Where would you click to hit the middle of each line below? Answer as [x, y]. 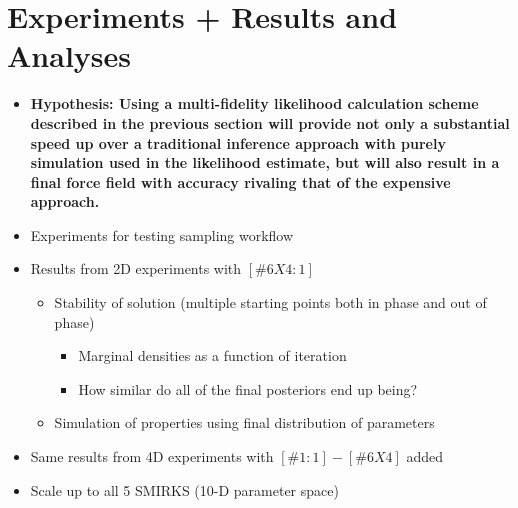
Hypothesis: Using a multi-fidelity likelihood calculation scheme [254, 103]
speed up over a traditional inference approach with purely [238, 142]
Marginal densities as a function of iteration [212, 355]
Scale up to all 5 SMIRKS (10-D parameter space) [184, 489]
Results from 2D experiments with [136, 268]
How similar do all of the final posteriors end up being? [248, 388]
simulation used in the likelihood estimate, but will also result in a [265, 162]
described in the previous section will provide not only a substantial [270, 122]
